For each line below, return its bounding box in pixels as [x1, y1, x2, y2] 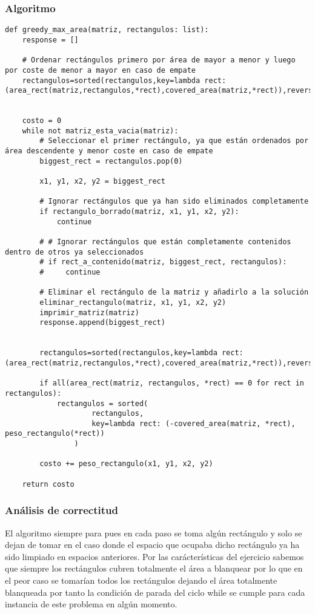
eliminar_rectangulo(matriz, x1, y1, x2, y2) [39, 298, 227, 307]
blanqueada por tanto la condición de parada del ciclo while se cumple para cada [5, 586, 305, 598]
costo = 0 [22, 116, 62, 125]
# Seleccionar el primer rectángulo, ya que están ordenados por [39, 136, 309, 145]
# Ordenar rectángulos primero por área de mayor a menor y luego [22, 56, 296, 65]
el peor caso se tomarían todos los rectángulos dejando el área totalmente [5, 574, 277, 586]
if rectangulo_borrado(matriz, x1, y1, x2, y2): [39, 207, 239, 216]
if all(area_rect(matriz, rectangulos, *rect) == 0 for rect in [39, 379, 304, 388]
